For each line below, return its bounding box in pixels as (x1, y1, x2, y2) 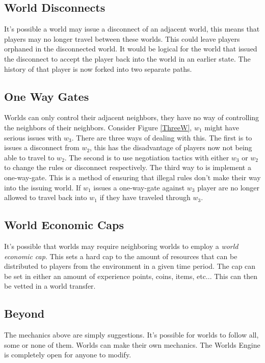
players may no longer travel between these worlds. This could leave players (4, 33, 240, 44)
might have (204, 122, 239, 132)
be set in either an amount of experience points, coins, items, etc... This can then (4, 270, 258, 281)
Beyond (4, 305, 45, 321)
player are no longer (197, 182, 260, 192)
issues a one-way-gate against (93, 182, 185, 192)
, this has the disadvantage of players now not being (90, 142, 252, 153)
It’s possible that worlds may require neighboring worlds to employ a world (4, 240, 238, 251)
